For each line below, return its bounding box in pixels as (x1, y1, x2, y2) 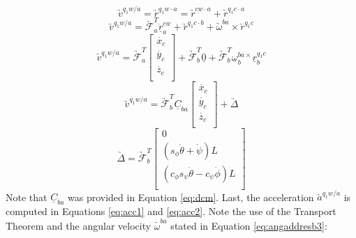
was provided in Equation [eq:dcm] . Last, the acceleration (68, 189, 314, 204)
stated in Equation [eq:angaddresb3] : (170, 218, 327, 232)
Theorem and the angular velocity (6, 218, 151, 232)
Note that (6, 189, 47, 204)
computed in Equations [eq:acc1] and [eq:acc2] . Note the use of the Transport (6, 204, 336, 219)
